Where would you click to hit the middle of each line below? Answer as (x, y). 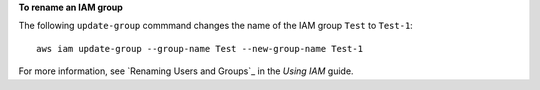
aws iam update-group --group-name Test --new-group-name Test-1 (200, 48)
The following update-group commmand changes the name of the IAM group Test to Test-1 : (216, 26)
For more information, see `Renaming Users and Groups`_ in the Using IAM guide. (186, 71)
